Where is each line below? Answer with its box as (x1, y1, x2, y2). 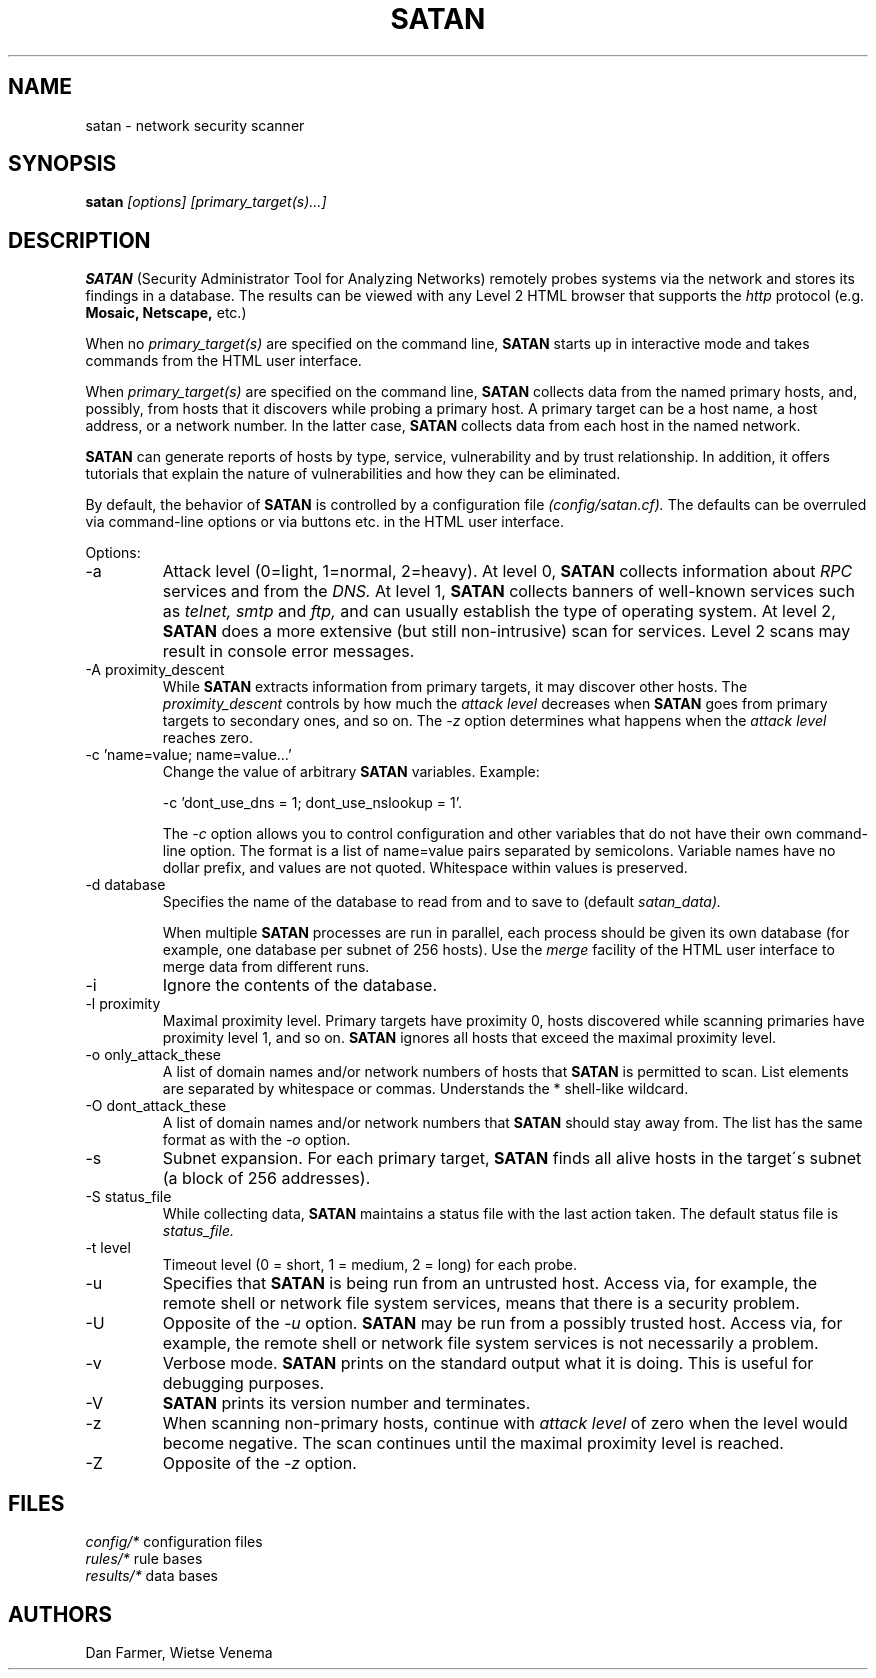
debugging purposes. (162, 1373, 325, 1394)
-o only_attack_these (85, 1046, 222, 1064)
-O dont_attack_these (85, 1097, 227, 1115)
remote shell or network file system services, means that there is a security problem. (162, 1293, 800, 1314)
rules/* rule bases (85, 1550, 203, 1568)
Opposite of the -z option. (162, 1453, 357, 1474)
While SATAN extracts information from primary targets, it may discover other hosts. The (162, 678, 748, 696)
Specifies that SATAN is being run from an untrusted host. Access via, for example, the (162, 1273, 818, 1294)
